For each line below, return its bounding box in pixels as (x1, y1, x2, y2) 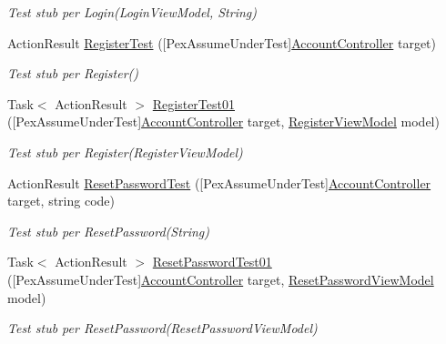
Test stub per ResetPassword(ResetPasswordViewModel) (7, 319, 318, 338)
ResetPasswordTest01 (152, 252, 272, 271)
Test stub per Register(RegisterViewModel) (7, 142, 243, 161)
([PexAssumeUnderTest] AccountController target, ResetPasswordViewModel (7, 269, 434, 288)
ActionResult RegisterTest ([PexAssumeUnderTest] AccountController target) (7, 33, 437, 52)
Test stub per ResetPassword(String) (7, 221, 210, 240)
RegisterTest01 (152, 94, 235, 113)
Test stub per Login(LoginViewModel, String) (7, 3, 258, 21)
